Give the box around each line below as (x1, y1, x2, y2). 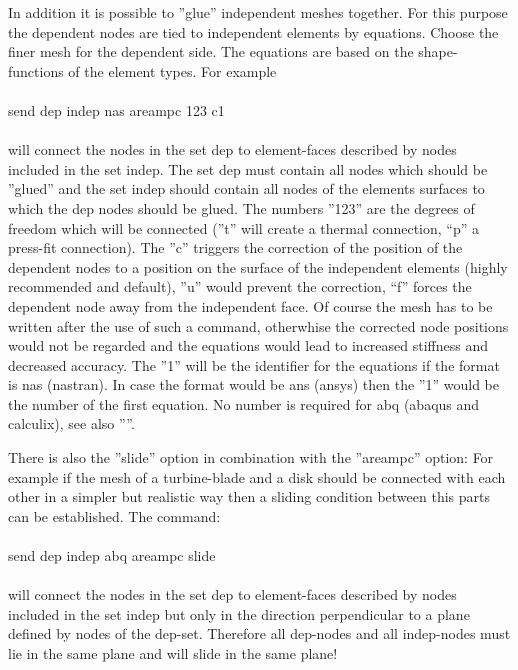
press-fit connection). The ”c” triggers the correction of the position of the (8, 237, 463, 258)
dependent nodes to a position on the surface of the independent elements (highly (8, 256, 508, 277)
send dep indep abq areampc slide (8, 545, 216, 566)
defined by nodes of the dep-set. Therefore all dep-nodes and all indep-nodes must (8, 623, 511, 644)
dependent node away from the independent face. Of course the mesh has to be (8, 295, 493, 316)
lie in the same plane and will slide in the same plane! (8, 643, 338, 663)
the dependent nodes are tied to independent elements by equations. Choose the (8, 21, 499, 42)
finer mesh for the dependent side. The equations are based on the (8, 41, 414, 62)
